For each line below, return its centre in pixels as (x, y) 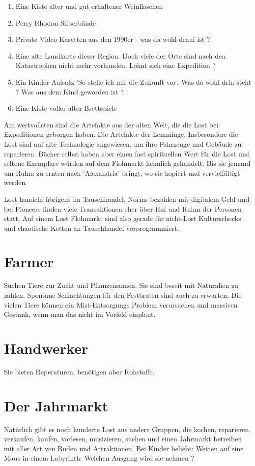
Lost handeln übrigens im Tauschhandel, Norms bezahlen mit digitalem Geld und (127, 199)
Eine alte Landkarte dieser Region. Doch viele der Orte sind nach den (121, 55)
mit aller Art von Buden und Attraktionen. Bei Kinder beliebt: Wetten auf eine (124, 448)
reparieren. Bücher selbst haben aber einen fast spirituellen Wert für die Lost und (127, 153)
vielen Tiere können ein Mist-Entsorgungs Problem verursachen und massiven (121, 304)
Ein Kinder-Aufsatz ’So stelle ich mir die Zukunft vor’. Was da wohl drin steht (133, 81)
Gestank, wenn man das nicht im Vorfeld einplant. (80, 314)
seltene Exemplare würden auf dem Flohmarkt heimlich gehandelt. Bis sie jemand (127, 163)
